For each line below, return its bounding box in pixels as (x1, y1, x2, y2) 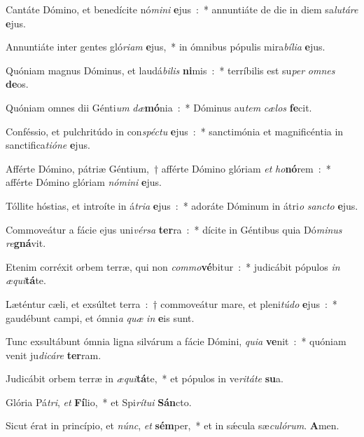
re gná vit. (6, 236, 46, 250)
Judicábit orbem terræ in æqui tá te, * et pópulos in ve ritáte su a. (6, 371, 283, 386)
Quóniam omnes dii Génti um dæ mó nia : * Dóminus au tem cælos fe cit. (6, 100, 312, 114)
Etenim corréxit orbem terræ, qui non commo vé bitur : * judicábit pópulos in (6, 259, 340, 274)
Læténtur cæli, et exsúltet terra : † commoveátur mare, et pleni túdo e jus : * (6, 296, 337, 311)
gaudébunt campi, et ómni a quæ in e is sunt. (6, 310, 195, 325)
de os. (6, 76, 29, 91)
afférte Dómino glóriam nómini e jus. (6, 175, 162, 189)
